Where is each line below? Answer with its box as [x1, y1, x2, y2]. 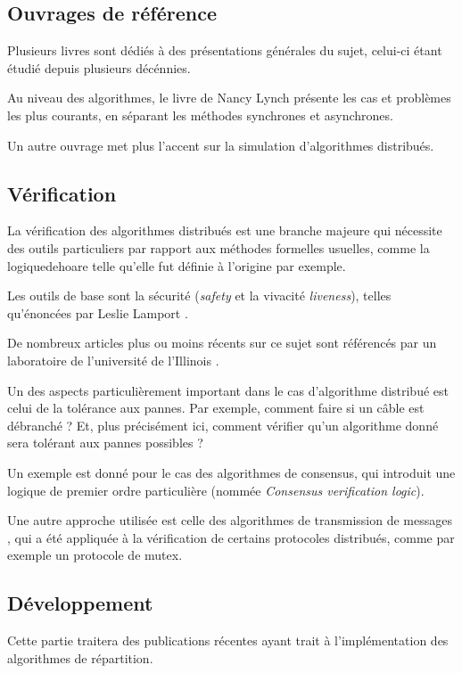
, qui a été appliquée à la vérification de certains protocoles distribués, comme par [7, 528, 455, 546]
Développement [7, 589, 153, 617]
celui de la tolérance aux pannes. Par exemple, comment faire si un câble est [7, 398, 425, 417]
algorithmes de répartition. [7, 648, 153, 667]
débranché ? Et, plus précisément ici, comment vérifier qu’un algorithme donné [7, 415, 439, 434]
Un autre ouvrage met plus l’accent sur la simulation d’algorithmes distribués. [7, 135, 434, 154]
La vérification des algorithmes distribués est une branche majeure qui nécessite [7, 221, 442, 240]
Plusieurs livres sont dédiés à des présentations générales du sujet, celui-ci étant [7, 41, 442, 60]
